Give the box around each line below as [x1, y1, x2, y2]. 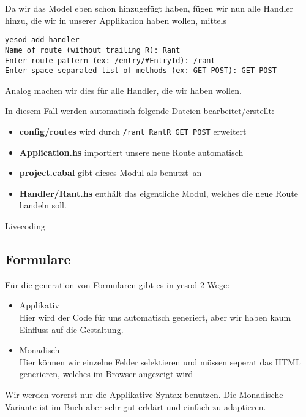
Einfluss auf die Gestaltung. [19, 323, 124, 335]
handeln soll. [19, 199, 67, 212]
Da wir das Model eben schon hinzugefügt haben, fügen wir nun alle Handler [5, 2, 294, 14]
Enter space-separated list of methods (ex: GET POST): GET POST [5, 66, 277, 75]
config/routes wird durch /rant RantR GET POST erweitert [19, 125, 247, 137]
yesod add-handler [5, 36, 80, 45]
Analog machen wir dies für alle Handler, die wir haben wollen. [5, 83, 242, 96]
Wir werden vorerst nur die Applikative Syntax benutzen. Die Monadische [5, 388, 283, 400]
